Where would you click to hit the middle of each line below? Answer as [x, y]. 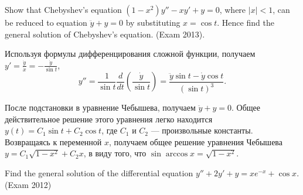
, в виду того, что [115, 153]
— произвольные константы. [202, 130]
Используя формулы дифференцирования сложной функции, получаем [130, 54]
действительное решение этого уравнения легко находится [109, 119]
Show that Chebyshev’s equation [63, 9]
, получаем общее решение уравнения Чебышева [196, 141]
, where [233, 9]
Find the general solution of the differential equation [99, 173]
